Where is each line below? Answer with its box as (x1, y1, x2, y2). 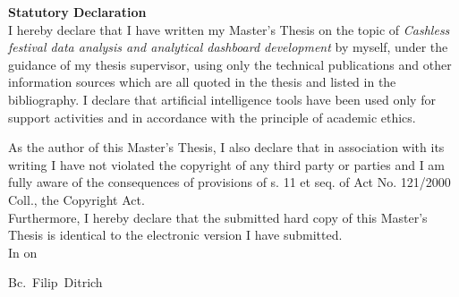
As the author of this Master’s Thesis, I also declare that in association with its (8, 138, 445, 157)
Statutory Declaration (8, 3, 147, 21)
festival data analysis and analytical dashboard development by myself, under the (8, 38, 448, 56)
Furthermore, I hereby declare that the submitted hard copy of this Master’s (8, 208, 428, 226)
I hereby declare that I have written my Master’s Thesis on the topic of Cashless (8, 20, 450, 38)
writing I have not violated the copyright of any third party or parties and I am (8, 155, 446, 174)
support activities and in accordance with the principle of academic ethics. (8, 107, 416, 126)
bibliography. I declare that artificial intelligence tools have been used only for (8, 89, 436, 108)
